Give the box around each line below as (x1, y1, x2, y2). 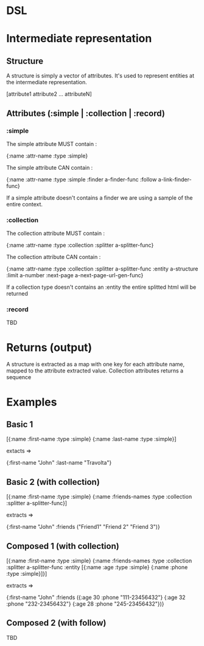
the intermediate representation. (6, 79, 87, 86)
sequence (6, 374, 32, 381)
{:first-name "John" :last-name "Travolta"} (6, 459, 112, 466)
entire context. (6, 200, 43, 208)
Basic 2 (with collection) (6, 477, 100, 487)
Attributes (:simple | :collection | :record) (6, 108, 166, 118)
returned (6, 290, 29, 297)
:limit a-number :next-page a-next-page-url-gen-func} (6, 272, 144, 279)
